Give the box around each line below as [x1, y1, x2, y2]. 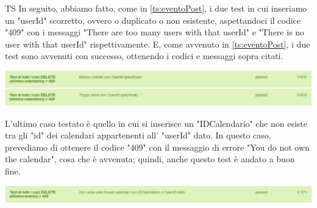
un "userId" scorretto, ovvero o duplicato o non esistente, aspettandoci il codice [5, 13, 301, 26]
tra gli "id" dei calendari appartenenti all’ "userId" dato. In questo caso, [5, 129, 271, 142]
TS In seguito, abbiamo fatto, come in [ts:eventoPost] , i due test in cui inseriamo [5, 2, 307, 14]
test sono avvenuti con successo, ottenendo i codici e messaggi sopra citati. [5, 49, 283, 62]
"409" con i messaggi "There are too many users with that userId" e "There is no [5, 26, 305, 38]
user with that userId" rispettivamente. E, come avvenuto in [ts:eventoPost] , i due [5, 37, 310, 50]
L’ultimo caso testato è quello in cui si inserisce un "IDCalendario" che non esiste [5, 117, 307, 129]
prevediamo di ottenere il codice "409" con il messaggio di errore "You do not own [5, 140, 310, 153]
